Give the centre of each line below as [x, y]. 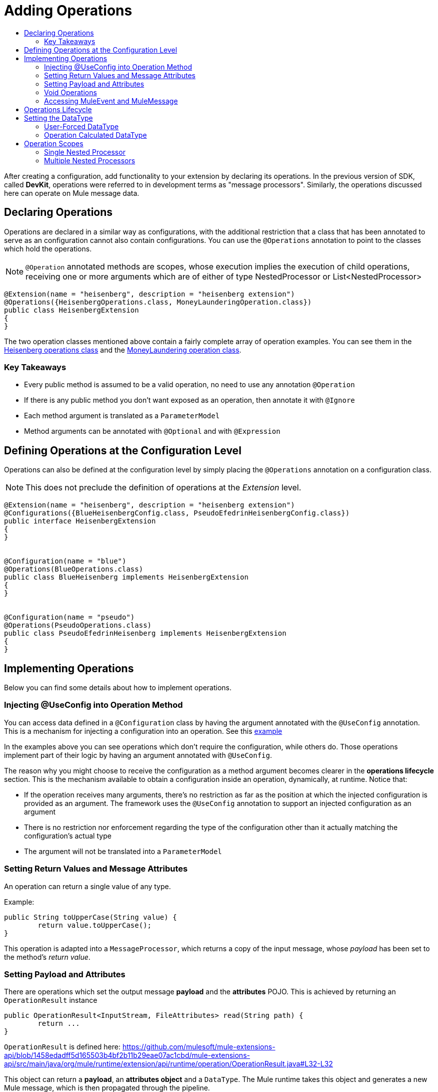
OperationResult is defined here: [62, 1047]
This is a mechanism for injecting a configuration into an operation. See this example [143, 731]
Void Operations [70, 92]
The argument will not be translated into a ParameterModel [123, 851]
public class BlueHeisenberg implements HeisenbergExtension [126, 577]
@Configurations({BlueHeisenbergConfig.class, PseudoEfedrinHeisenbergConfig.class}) [177, 513]
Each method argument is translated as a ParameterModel [122, 416]
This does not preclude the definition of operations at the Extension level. [163, 488]
